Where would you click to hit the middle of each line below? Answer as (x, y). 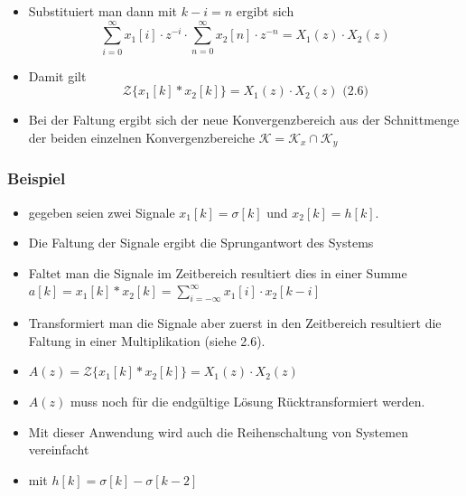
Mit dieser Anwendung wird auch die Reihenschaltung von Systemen (218, 431)
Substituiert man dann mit (103, 11)
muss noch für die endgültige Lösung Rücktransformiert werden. (247, 401)
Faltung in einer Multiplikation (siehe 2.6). (147, 340)
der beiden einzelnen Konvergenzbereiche (141, 137)
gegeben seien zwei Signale (102, 212)
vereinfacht (59, 449)
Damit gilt (57, 75)
